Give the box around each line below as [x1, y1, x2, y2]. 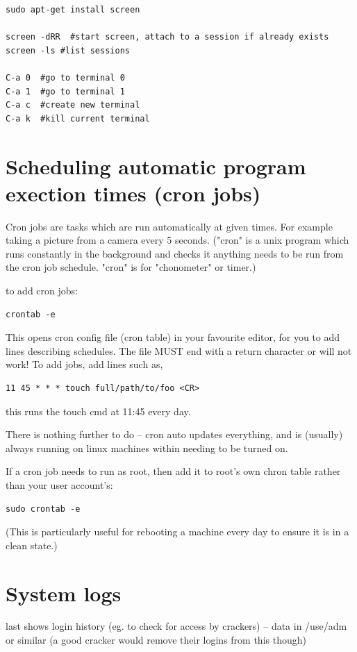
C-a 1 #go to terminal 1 [6, 86, 125, 97]
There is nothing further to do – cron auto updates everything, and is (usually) [6, 427, 343, 442]
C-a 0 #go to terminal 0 [6, 72, 125, 83]
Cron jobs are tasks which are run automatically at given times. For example [6, 219, 333, 233]
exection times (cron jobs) [6, 178, 261, 207]
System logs [6, 578, 122, 607]
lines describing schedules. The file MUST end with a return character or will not [6, 343, 352, 358]
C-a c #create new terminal [6, 100, 140, 110]
